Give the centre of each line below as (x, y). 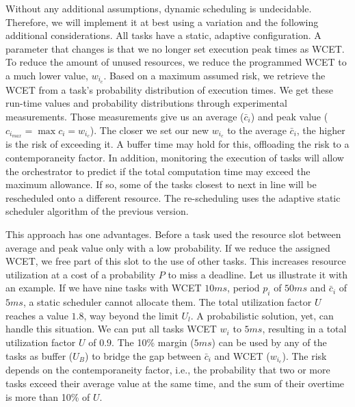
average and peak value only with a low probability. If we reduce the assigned (168, 247)
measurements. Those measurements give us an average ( (125, 117)
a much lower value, (47, 75)
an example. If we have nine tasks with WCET (104, 288)
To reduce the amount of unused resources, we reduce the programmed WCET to (176, 62)
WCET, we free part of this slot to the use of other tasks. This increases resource (176, 261)
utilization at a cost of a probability (81, 274)
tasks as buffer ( (39, 355)
